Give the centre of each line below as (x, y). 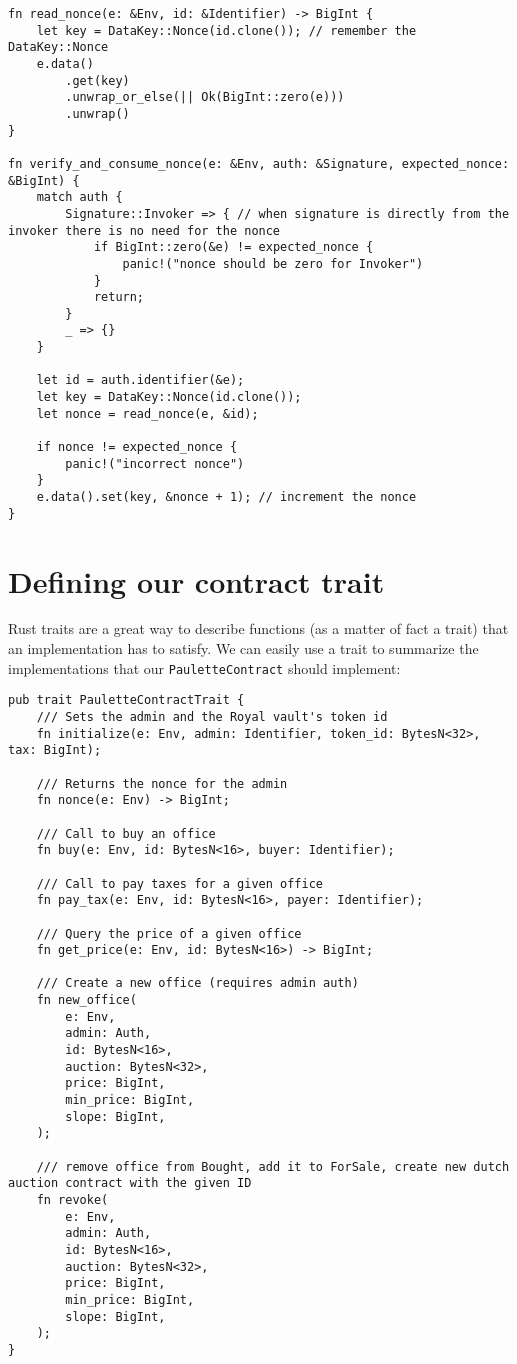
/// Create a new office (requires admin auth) (197, 983)
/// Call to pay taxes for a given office (179, 883)
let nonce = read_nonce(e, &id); (147, 413)
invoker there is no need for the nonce (144, 230)
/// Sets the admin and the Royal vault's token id (212, 716)
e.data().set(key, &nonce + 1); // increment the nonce (226, 497)
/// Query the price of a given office (169, 933)
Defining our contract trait (196, 580)
